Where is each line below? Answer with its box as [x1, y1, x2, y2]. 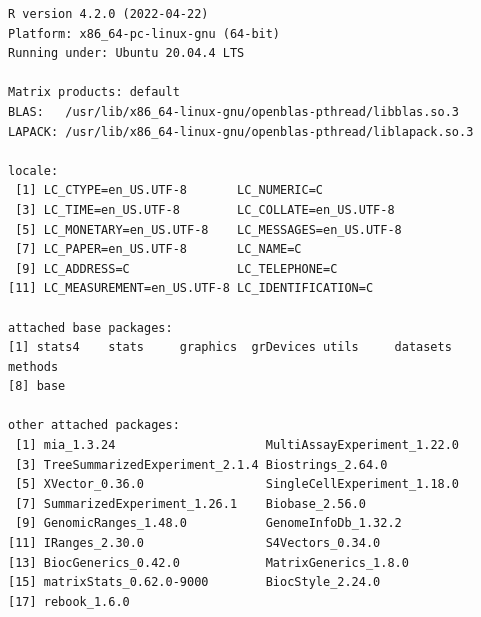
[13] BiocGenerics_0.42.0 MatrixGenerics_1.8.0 [8, 555, 409, 570]
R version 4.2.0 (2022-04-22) [8, 7, 209, 21]
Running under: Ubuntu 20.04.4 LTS [8, 46, 245, 61]
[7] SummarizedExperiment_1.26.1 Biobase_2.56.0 [15, 496, 366, 511]
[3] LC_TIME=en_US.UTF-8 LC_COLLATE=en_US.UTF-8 [15, 202, 395, 217]
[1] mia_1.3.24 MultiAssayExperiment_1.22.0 [15, 438, 460, 453]
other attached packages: [8, 418, 180, 433]
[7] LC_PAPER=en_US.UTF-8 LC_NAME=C [15, 242, 302, 257]
